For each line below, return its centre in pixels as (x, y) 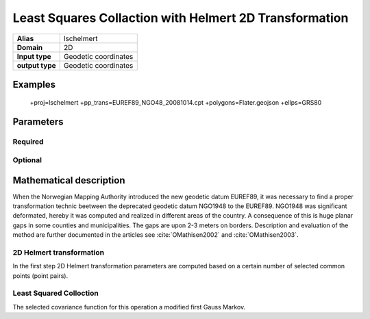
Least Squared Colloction (56, 293)
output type (36, 65)
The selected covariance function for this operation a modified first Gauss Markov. (129, 307)
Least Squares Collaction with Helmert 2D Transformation (181, 18)
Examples (34, 85)
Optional (27, 159)
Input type (34, 56)
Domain (30, 47)
